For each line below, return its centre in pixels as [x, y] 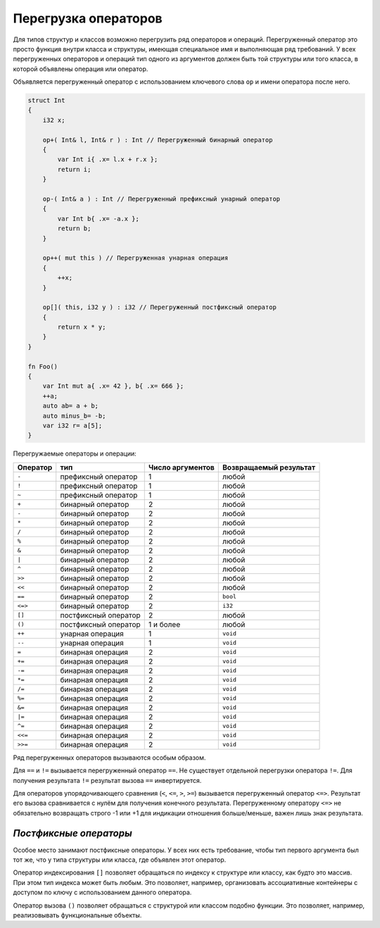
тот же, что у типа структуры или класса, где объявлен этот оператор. [120, 860]
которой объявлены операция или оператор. [81, 69]
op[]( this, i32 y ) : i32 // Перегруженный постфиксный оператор [160, 307]
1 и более [164, 625]
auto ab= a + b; [70, 406]
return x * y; [82, 327]
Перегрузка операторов [88, 18]
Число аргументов [181, 467]
